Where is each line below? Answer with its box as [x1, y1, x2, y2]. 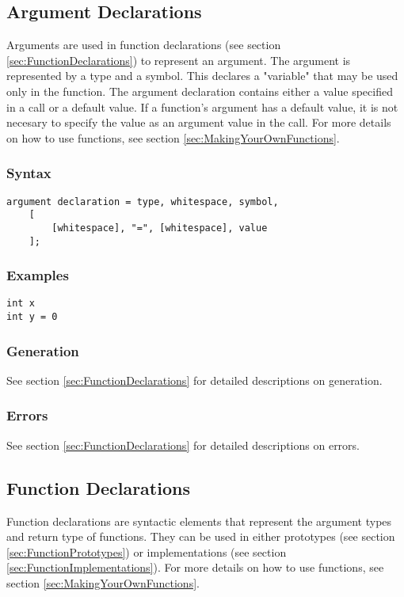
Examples [6, 265, 69, 285]
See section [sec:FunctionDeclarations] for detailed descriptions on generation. [6, 371, 383, 388]
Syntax [6, 163, 51, 183]
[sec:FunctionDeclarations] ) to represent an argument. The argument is [6, 51, 351, 68]
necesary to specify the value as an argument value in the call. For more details [6, 114, 391, 131]
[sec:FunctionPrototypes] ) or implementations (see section [6, 543, 287, 560]
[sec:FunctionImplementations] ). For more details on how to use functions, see [6, 559, 384, 576]
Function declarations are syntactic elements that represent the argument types [6, 512, 392, 529]
